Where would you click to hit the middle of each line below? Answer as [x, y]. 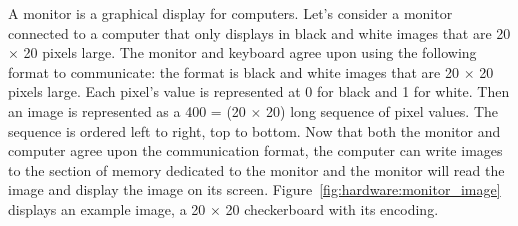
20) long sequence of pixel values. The [382, 110]
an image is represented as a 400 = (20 [127, 110]
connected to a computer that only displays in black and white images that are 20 [259, 32]
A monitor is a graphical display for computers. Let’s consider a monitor [230, 13]
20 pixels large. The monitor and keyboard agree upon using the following [250, 52]
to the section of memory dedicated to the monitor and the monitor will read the [256, 169]
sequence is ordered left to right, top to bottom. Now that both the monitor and [254, 130]
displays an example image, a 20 [107, 208]
